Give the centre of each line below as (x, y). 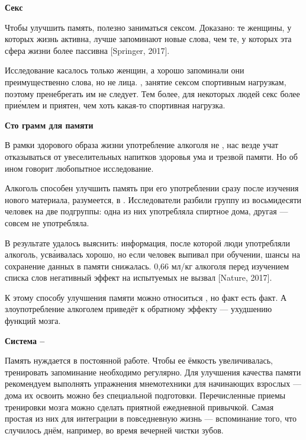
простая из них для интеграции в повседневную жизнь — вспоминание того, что (151, 418)
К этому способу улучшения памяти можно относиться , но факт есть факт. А (146, 297)
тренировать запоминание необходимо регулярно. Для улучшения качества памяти (153, 372)
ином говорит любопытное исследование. (79, 168)
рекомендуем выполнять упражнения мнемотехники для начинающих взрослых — (153, 383)
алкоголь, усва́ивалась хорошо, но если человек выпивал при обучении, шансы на (152, 254)
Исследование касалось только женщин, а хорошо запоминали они (125, 70)
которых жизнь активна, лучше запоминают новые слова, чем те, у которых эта (148, 39)
